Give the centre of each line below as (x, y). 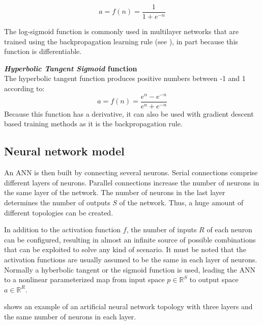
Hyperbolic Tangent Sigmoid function (71, 68)
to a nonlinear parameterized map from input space (84, 279)
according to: (24, 88)
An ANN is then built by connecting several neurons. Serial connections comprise (131, 172)
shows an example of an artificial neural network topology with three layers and (128, 306)
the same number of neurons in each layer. (70, 316)
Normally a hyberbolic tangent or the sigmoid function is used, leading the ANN (130, 269)
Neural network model (64, 151)
